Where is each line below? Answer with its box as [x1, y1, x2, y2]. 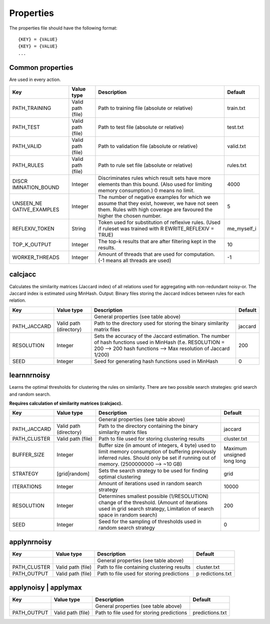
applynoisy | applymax [9, 584, 82, 592]
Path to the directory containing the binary [98, 423, 198, 430]
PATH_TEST [12, 124, 40, 131]
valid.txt [227, 143, 246, 150]
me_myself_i [227, 225, 257, 232]
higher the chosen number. [98, 212, 162, 219]
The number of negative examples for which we [98, 194, 211, 201]
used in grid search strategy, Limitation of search [98, 505, 214, 512]
